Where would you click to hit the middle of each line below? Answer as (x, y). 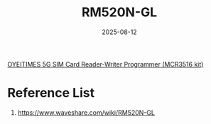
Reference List (51, 93)
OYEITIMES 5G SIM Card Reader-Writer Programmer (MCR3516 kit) (105, 64)
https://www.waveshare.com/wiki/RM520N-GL (86, 112)
